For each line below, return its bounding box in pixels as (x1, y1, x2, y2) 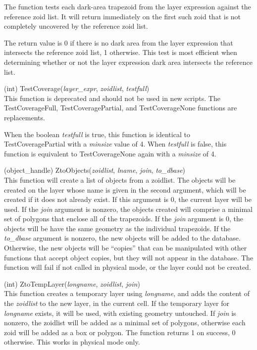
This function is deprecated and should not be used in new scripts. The (4, 93, 220, 103)
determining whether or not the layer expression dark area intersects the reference (4, 56, 253, 67)
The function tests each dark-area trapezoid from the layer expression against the (4, 1, 251, 11)
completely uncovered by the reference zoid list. (4, 21, 148, 31)
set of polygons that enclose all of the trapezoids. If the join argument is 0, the (4, 213, 243, 224)
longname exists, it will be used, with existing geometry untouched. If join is (4, 307, 236, 318)
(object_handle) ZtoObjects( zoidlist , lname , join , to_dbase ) (4, 165, 186, 175)
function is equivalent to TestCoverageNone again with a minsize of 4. (4, 148, 216, 158)
